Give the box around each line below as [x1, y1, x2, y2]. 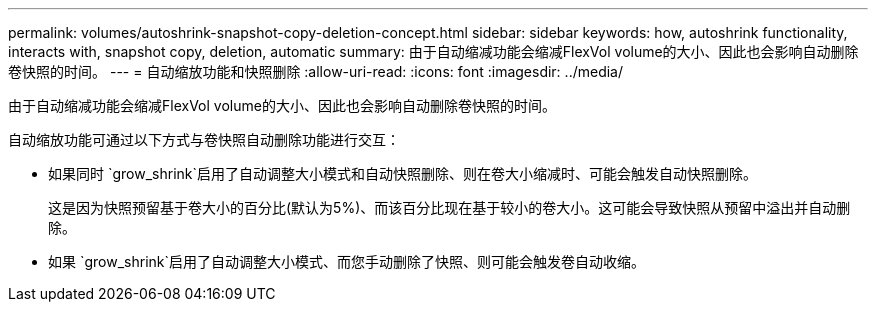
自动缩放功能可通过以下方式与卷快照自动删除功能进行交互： [8, 131, 400, 148]
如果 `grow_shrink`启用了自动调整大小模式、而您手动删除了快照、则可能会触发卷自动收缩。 [48, 253, 646, 270]
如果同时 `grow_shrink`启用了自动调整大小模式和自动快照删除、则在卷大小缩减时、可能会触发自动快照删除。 [48, 165, 758, 182]
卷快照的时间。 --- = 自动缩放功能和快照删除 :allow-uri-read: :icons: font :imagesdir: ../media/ [8, 63, 624, 80]
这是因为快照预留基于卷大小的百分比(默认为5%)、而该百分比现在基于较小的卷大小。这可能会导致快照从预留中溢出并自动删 [48, 199, 851, 216]
